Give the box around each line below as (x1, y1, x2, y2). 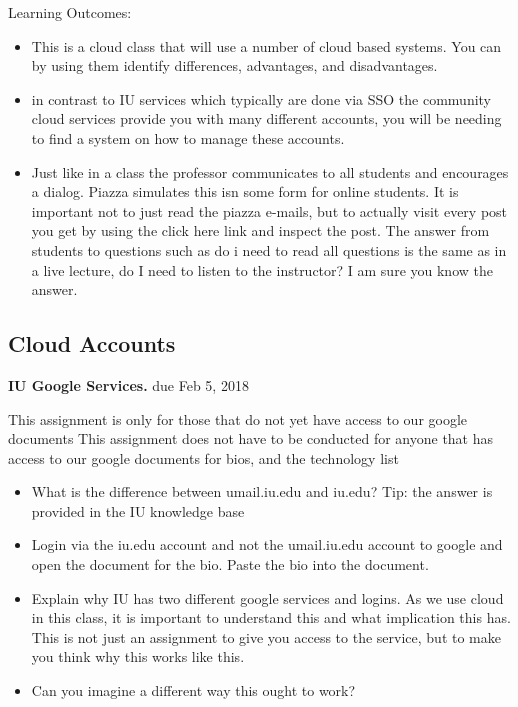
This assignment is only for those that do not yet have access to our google (8, 408, 468, 429)
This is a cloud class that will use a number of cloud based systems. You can (31, 35, 502, 56)
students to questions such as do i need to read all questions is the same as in (31, 239, 507, 260)
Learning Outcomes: (8, 2, 132, 22)
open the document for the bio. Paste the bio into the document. (31, 554, 429, 575)
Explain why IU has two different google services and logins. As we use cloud (31, 587, 504, 608)
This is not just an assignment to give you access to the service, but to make (31, 626, 501, 647)
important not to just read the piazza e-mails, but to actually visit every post (31, 200, 508, 221)
